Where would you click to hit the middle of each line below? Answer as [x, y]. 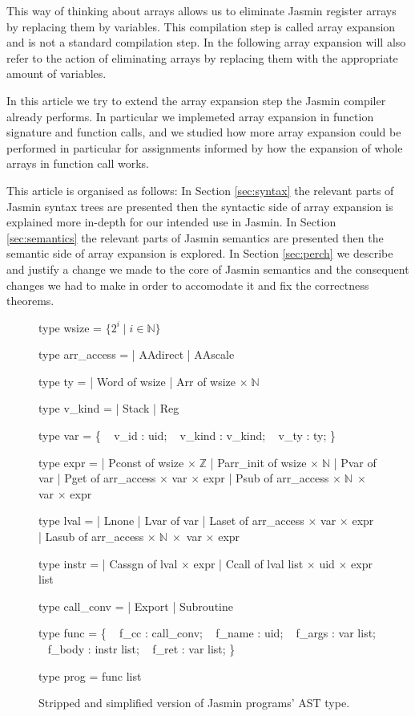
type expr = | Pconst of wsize [111, 462]
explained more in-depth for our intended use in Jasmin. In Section [171, 222]
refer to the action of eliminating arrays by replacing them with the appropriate [202, 57]
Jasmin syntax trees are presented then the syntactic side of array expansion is [200, 206]
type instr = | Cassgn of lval [108, 563]
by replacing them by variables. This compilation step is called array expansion [201, 26]
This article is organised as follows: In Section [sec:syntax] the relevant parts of [200, 190]
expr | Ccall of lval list [248, 563]
